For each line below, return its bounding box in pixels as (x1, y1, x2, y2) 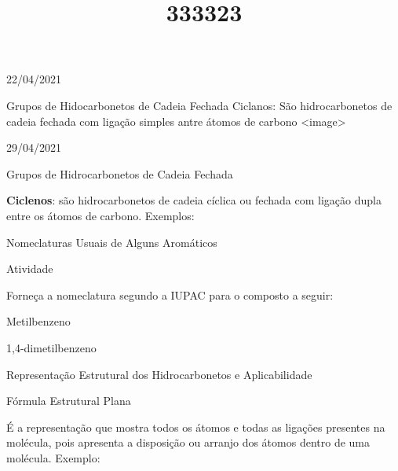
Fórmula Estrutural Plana (6, 392, 131, 409)
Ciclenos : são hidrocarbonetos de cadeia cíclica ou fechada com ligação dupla (6, 192, 382, 208)
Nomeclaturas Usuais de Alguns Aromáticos (6, 234, 217, 250)
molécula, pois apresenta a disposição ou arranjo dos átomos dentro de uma (6, 434, 370, 451)
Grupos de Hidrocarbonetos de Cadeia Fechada (6, 165, 233, 182)
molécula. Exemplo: (6, 449, 100, 465)
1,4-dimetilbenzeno (6, 339, 97, 355)
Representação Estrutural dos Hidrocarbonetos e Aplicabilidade (6, 366, 312, 382)
